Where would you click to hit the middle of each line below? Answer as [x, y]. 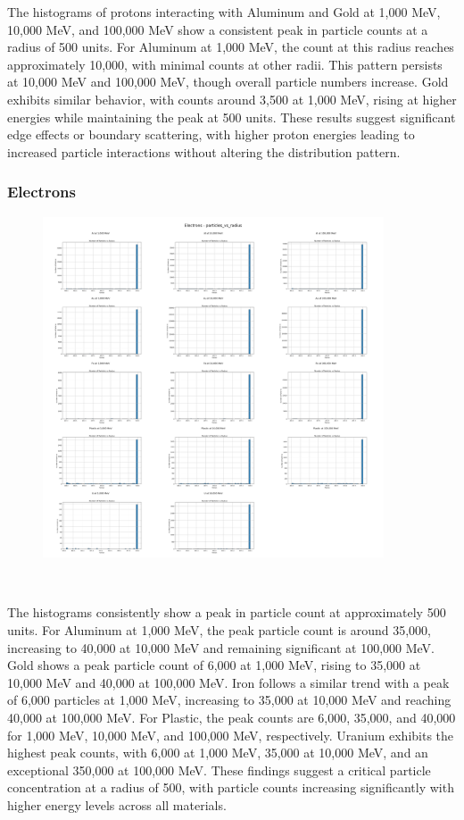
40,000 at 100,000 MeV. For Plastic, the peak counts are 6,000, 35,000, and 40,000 [232, 717]
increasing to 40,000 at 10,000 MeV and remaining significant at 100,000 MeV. [221, 647]
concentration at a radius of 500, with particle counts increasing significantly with [231, 787]
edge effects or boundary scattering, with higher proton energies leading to [211, 134]
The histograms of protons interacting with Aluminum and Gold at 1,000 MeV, [224, 12]
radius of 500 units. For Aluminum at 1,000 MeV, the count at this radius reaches [231, 47]
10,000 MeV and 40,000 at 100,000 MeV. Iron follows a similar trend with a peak [228, 682]
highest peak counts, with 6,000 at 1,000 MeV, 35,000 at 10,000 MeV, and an [218, 753]
